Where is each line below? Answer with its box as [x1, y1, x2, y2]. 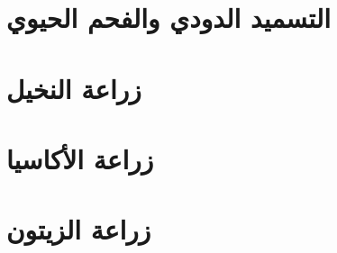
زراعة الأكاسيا [6, 140, 154, 176]
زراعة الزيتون [6, 211, 151, 248]
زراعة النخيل [6, 69, 141, 106]
